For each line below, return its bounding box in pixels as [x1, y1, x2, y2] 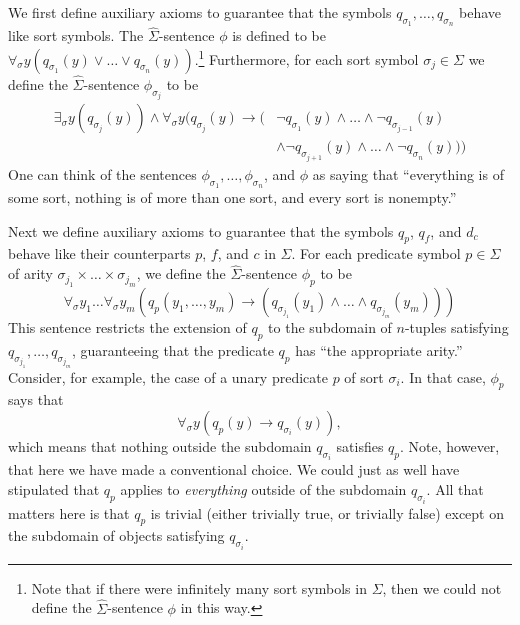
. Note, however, [400, 436, 500, 457]
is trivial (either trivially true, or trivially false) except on [150, 502, 504, 523]
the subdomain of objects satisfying [8, 525, 225, 546]
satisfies [336, 436, 384, 457]
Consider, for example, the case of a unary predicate [8, 366, 328, 387]
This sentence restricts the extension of [8, 317, 247, 338]
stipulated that [8, 479, 100, 500]
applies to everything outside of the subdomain [120, 479, 407, 500]
